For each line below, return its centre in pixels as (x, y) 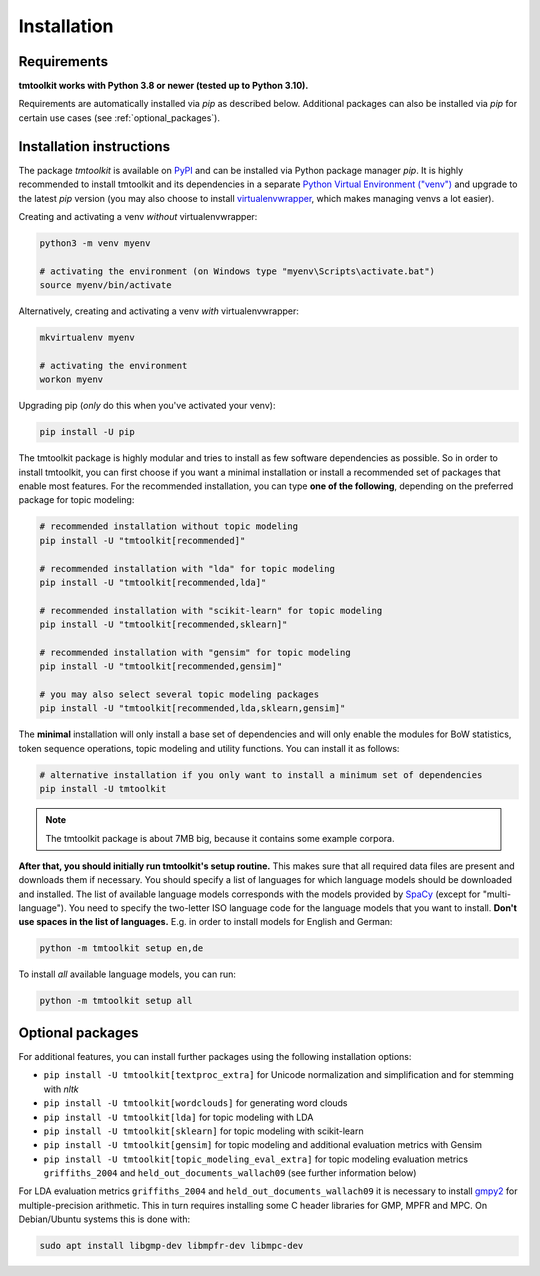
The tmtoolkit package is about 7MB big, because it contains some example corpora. (220, 838)
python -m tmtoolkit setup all (116, 1001)
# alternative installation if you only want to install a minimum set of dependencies (261, 774)
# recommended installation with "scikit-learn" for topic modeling (211, 610)
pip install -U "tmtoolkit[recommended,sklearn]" (163, 624)
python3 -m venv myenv (95, 243)
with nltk (61, 1089)
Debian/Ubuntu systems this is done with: (104, 1219)
